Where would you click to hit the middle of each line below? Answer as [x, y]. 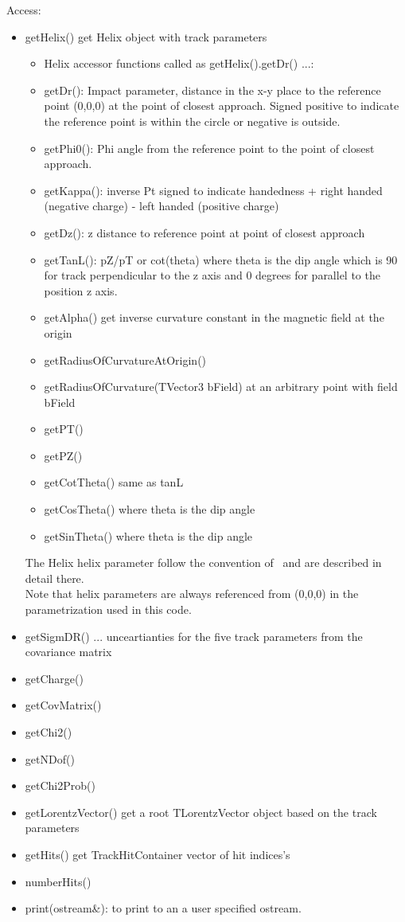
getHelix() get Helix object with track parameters [146, 36]
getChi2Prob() [60, 785]
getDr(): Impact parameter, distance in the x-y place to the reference [212, 90]
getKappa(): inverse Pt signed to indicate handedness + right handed [213, 190]
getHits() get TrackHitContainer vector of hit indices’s [158, 854]
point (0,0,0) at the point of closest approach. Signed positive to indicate [222, 105]
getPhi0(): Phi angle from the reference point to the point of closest [209, 148]
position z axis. [81, 290]
